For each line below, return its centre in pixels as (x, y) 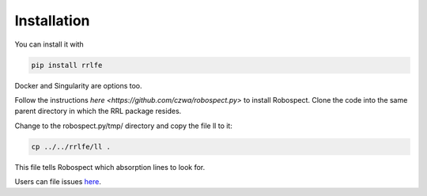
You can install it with (49, 44)
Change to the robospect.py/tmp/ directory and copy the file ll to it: (123, 126)
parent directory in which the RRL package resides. (98, 111)
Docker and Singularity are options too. (78, 85)
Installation (52, 21)
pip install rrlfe (67, 65)
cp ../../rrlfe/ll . (71, 147)
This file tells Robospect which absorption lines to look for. (110, 167)
